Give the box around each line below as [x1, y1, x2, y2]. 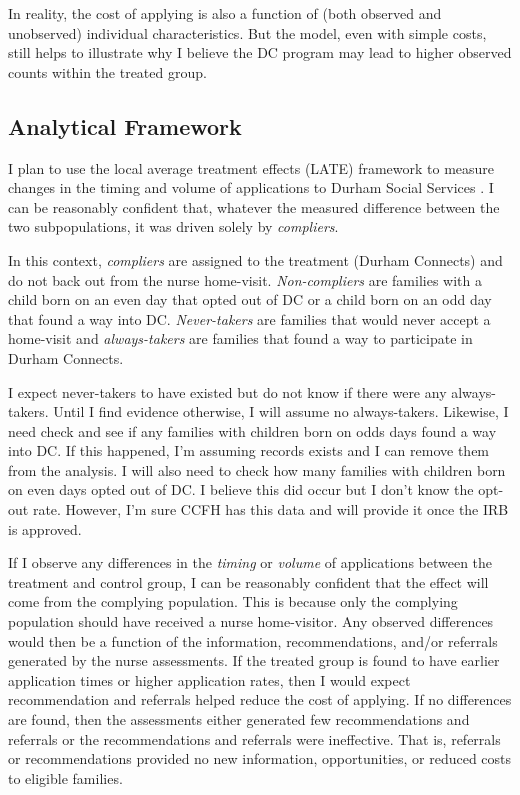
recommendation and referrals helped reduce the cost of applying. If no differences [8, 689, 512, 710]
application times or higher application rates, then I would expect [8, 669, 411, 690]
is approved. [8, 518, 82, 539]
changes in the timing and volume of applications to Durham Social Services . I [8, 177, 494, 198]
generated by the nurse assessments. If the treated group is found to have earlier [8, 650, 500, 671]
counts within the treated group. [8, 61, 207, 82]
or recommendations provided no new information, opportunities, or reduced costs [8, 748, 512, 769]
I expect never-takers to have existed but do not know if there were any [8, 381, 447, 402]
